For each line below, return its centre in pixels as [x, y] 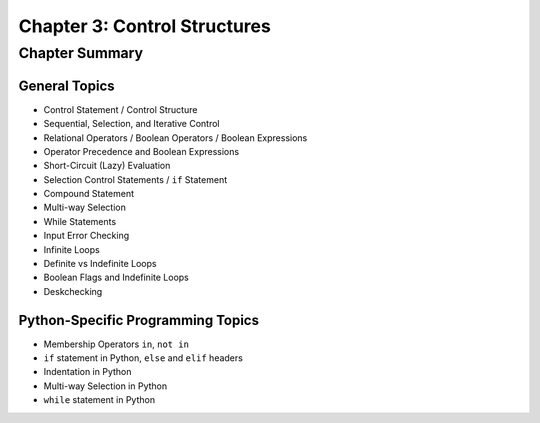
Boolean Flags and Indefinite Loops [116, 277]
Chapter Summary [81, 53]
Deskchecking [73, 291]
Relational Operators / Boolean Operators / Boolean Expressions [175, 137]
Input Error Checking [86, 236]
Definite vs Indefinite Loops [100, 264]
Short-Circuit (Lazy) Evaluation [107, 166]
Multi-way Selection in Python [105, 386]
